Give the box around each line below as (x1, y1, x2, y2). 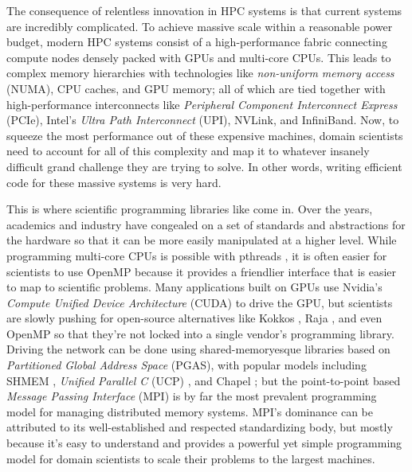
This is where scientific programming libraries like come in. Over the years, (6, 201, 373, 217)
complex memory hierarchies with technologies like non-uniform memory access (6, 64, 394, 81)
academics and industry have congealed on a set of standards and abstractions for (6, 216, 406, 232)
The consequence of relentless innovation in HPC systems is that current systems (6, 2, 402, 18)
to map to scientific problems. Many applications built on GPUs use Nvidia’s (6, 279, 383, 295)
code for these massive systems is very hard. (6, 174, 222, 190)
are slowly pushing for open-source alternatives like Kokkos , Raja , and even (6, 310, 383, 326)
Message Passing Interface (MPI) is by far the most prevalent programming (6, 388, 377, 404)
